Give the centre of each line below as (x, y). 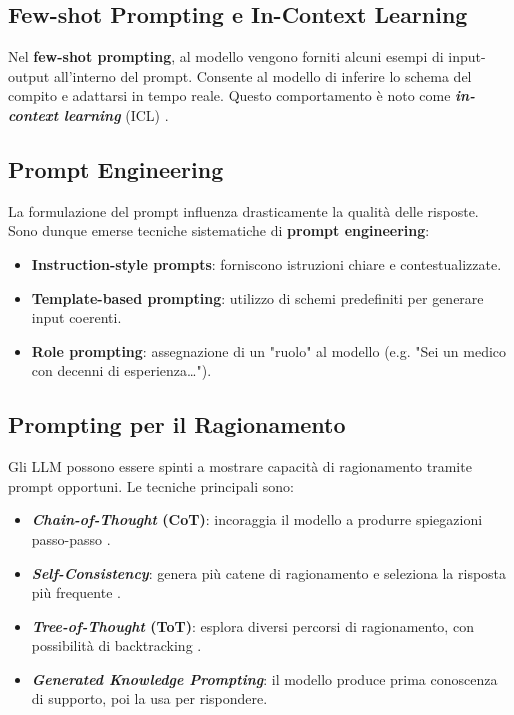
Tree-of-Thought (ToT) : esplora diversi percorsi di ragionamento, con (252, 625)
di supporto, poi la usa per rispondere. (149, 698)
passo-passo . (71, 538)
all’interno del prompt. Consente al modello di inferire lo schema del (262, 75)
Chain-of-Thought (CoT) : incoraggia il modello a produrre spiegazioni (257, 519)
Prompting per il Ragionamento (177, 424)
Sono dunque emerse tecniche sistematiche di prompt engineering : (219, 230)
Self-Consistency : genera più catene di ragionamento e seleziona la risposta (269, 572)
